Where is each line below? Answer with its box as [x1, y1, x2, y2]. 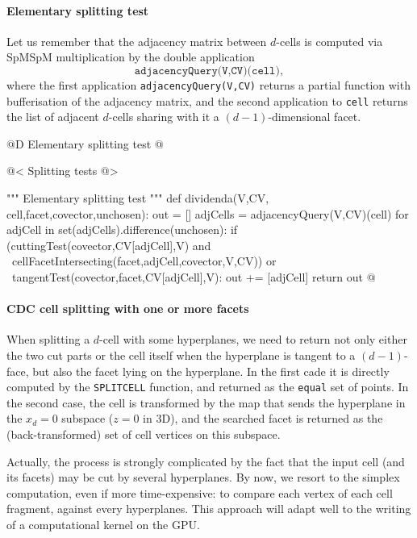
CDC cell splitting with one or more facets [6, 300, 249, 317]
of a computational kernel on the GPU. [6, 516, 200, 533]
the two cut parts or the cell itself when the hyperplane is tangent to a [6, 347, 356, 364]
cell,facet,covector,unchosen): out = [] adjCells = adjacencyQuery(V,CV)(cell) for [6, 205, 409, 222]
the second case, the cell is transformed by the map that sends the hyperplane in [6, 394, 406, 411]
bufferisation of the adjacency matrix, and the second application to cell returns [6, 92, 408, 109]
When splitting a [6, 331, 90, 348]
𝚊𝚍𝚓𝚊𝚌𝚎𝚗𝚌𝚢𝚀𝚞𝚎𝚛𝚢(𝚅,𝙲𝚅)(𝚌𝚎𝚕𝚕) [134, 65, 280, 77]
